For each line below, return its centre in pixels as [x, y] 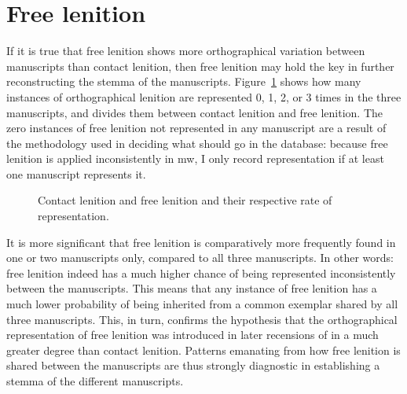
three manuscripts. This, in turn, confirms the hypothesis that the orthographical [202, 319]
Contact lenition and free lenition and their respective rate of [185, 200]
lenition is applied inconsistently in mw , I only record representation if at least [195, 158]
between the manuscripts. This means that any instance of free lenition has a [192, 288]
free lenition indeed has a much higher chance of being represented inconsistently [201, 272]
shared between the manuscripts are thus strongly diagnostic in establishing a [193, 365]
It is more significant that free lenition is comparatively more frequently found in [201, 242]
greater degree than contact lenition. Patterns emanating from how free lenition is [203, 350]
